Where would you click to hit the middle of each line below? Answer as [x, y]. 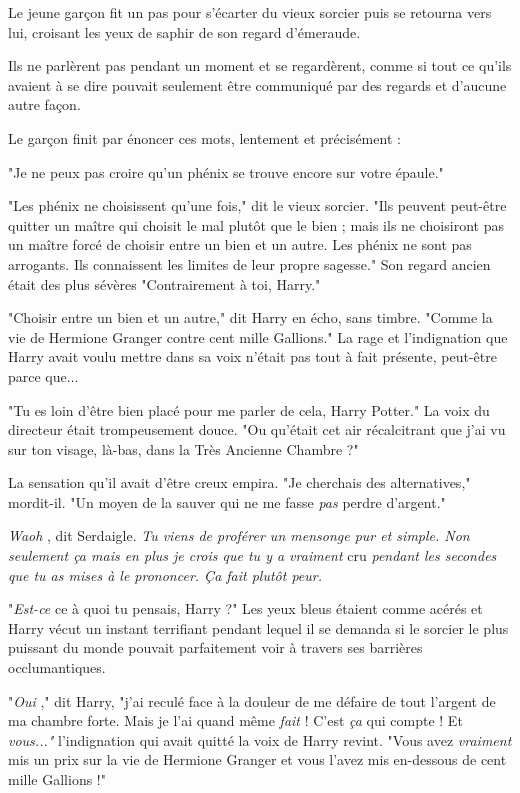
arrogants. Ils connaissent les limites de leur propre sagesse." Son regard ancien [249, 263]
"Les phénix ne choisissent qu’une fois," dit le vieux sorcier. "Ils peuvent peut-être [257, 205]
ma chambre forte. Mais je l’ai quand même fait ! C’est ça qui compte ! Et [235, 720]
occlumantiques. [57, 667]
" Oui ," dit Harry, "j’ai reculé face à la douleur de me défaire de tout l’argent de [252, 700]
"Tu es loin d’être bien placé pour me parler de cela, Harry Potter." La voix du [249, 409]
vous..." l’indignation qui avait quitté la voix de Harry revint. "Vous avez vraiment [260, 739]
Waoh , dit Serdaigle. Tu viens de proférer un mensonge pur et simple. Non [239, 535]
